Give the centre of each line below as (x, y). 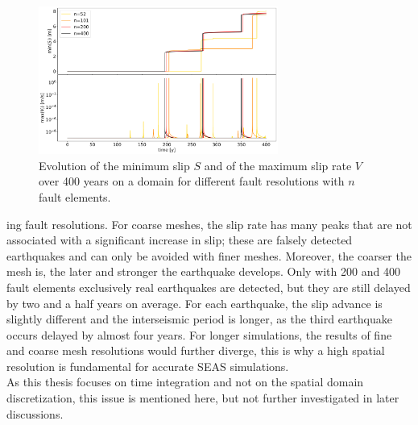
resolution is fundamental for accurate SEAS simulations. (148, 366)
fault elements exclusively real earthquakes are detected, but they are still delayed (209, 287)
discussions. (35, 413)
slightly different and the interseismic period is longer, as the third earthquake (199, 319)
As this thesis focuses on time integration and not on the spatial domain (185, 382)
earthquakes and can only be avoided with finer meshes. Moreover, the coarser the (209, 255)
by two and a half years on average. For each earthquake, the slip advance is (195, 303)
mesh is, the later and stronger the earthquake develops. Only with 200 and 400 (203, 271)
